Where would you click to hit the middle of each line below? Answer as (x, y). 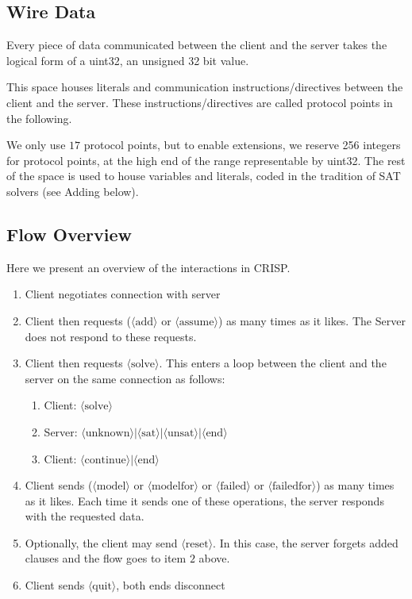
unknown (108, 433)
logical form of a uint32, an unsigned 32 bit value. (128, 60)
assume (196, 322)
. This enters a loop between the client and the (273, 363)
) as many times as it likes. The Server (312, 320)
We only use (36, 145)
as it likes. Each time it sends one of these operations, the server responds (204, 500)
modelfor (173, 487)
